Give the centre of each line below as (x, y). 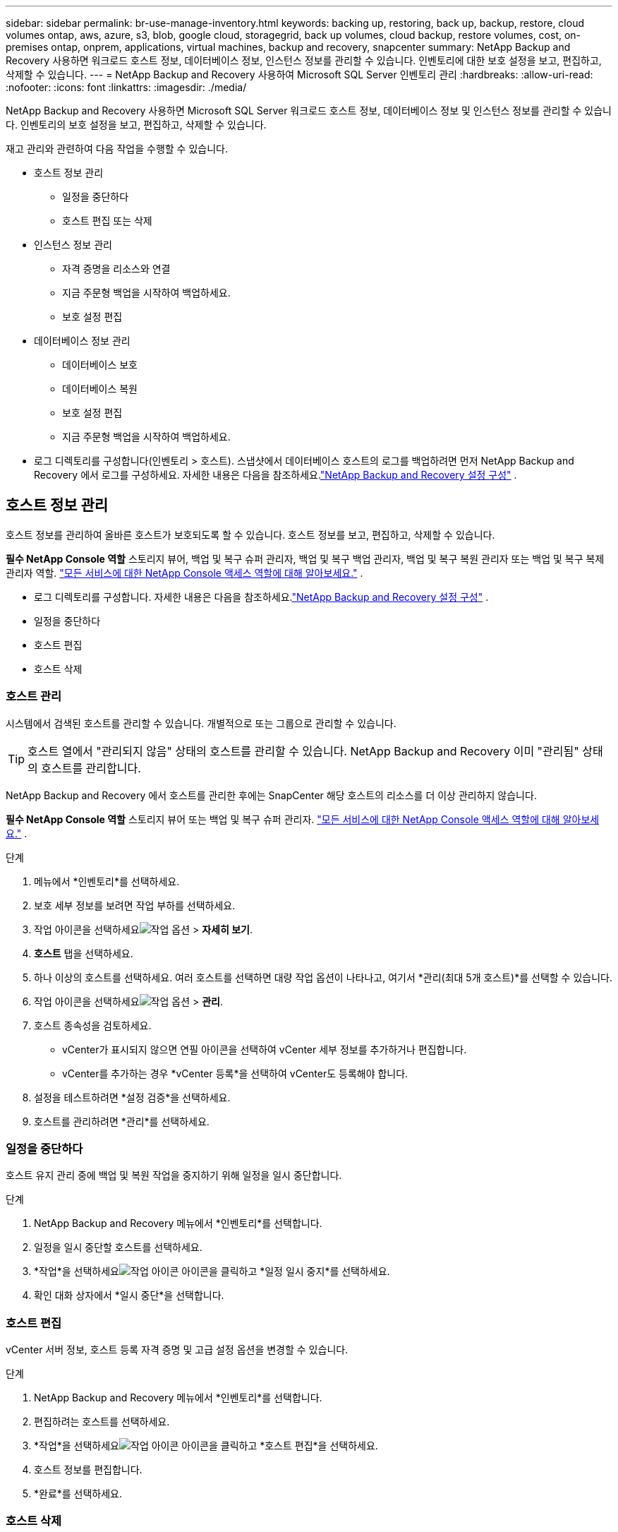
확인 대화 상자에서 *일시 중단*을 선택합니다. (129, 1295)
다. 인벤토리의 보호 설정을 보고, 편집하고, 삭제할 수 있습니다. (136, 125)
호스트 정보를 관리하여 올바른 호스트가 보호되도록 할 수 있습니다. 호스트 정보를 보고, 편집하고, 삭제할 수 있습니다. (250, 534)
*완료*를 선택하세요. (78, 1494)
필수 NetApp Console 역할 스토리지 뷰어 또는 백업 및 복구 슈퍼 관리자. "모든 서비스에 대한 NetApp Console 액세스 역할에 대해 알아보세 (303, 819)
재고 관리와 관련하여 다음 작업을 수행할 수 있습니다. (117, 149)
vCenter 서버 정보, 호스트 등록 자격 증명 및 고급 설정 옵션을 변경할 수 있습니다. (177, 1350)
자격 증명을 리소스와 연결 (116, 269)
